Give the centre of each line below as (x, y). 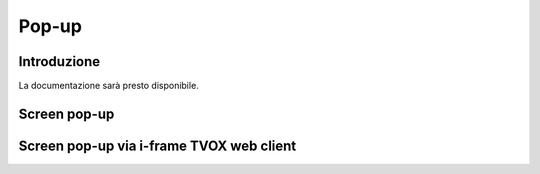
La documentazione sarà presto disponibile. (108, 86)
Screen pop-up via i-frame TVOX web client (157, 145)
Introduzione (59, 61)
